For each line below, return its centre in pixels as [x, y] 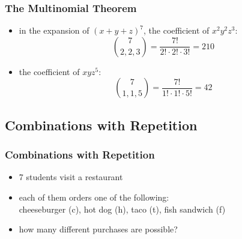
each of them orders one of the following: [94, 197]
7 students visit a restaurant [71, 177]
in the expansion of [54, 30]
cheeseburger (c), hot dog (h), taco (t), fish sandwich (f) [122, 209]
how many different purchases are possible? [98, 229]
